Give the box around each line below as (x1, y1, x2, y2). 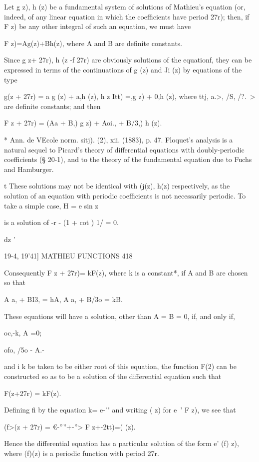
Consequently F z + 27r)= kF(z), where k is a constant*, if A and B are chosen (4, 267, 248, 277)
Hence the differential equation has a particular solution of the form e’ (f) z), (4, 438, 239, 448)
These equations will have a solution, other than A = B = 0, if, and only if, (4, 310, 235, 321)
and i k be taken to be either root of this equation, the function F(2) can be (4, 361, 237, 371)
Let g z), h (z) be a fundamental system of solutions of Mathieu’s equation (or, (4, 1, 246, 11)
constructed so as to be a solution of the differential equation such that (4, 371, 222, 381)
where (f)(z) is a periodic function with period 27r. (4, 448, 159, 458)
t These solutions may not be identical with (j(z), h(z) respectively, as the (4, 180, 230, 191)
